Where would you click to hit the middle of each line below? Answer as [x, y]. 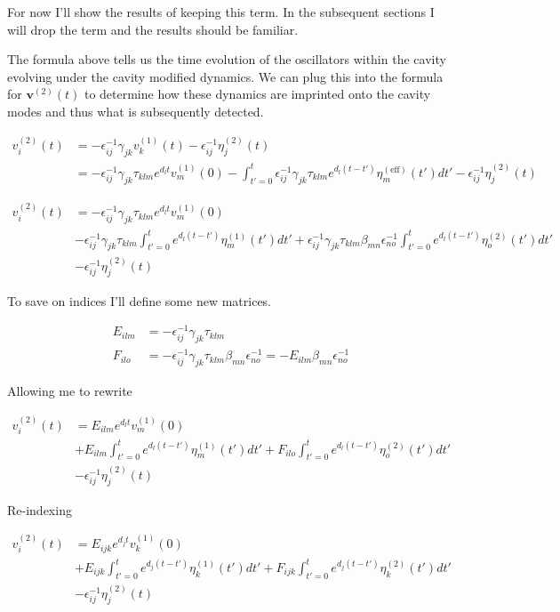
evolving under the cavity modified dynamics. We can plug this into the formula [225, 76]
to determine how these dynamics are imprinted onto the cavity [257, 94]
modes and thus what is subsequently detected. [136, 111]
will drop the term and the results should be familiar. [153, 29]
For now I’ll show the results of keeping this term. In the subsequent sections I [221, 12]
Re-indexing [40, 509]
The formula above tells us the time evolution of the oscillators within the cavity [227, 59]
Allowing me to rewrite [70, 391]
